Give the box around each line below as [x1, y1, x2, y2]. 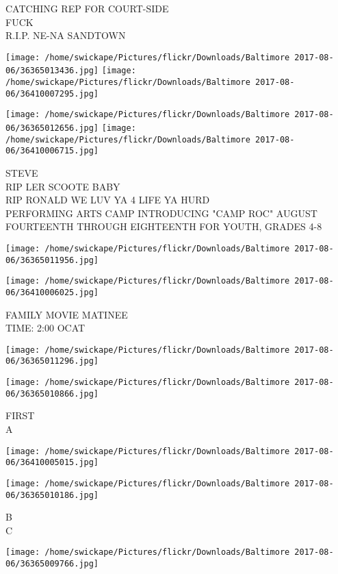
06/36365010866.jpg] [5, 388, 99, 399]
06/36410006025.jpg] [5, 287, 99, 297]
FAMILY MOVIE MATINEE [5, 307, 128, 321]
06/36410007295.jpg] [5, 88, 99, 99]
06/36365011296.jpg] [5, 356, 99, 366]
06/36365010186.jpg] [5, 490, 99, 500]
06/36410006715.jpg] [5, 146, 99, 156]
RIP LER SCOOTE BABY [5, 179, 120, 193]
